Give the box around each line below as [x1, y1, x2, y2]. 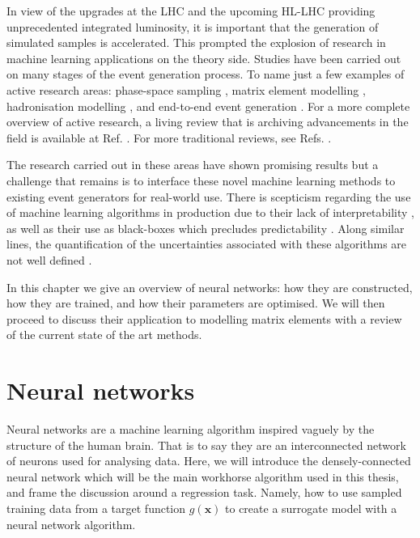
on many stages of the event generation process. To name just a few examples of [6, 66, 405, 83]
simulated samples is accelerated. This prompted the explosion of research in [6, 34, 386, 51]
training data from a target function [6, 499, 186, 516]
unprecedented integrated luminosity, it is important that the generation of [6, 18, 379, 35]
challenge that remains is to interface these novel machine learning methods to [6, 172, 396, 189]
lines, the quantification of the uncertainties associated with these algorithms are [6, 235, 407, 252]
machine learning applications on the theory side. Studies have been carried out [6, 49, 401, 66]
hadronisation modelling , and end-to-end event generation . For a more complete [6, 97, 410, 114]
